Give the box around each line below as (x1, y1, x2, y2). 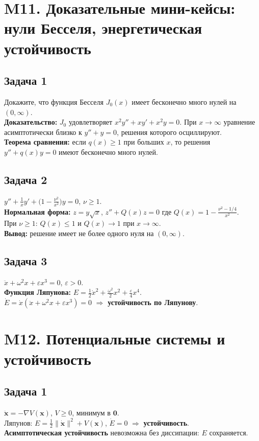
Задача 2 (4, 171, 47, 187)
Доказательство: (4, 117, 58, 127)
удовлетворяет (68, 117, 113, 127)
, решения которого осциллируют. (117, 126, 222, 137)
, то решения (170, 136, 211, 147)
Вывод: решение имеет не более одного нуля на (4, 228, 154, 239)
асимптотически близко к (4, 126, 82, 137)
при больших (123, 136, 164, 147)
